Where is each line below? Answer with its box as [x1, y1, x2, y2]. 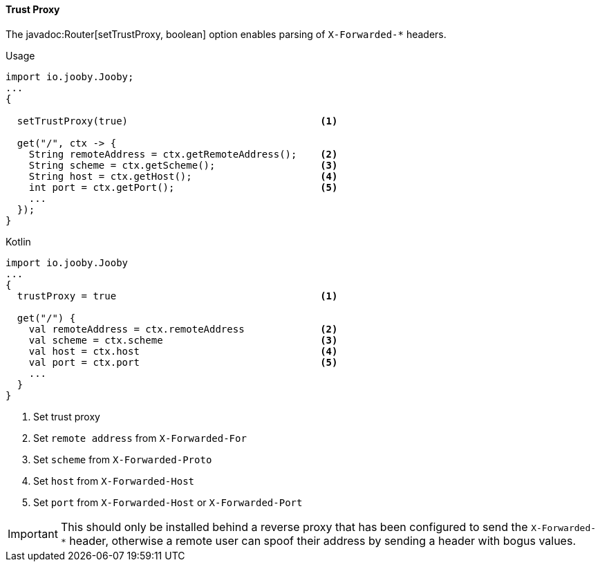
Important [8, 526, 58, 541]
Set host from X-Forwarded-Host [33, 474, 195, 487]
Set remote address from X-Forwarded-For [33, 431, 247, 444]
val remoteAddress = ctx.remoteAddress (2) [28, 323, 338, 335]
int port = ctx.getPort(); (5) [28, 181, 338, 193]
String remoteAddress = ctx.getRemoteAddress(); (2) [28, 148, 338, 160]
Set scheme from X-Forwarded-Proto [33, 453, 212, 465]
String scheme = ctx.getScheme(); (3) [28, 159, 338, 171]
